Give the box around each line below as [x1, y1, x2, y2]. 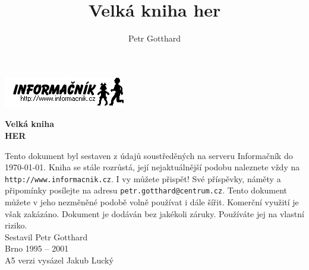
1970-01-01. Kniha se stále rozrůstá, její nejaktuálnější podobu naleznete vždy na [5, 161, 300, 173]
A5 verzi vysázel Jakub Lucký [5, 253, 113, 266]
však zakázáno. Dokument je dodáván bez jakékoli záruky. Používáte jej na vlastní [5, 207, 304, 220]
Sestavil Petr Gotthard [5, 230, 88, 243]
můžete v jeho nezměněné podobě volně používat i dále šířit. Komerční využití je [5, 196, 299, 208]
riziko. [5, 219, 27, 231]
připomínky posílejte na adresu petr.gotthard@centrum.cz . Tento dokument [5, 184, 288, 196]
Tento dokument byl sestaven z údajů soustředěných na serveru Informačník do [5, 149, 293, 161]
